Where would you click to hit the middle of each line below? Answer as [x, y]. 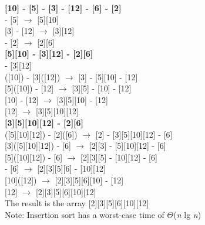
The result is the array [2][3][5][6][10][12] [77, 203]
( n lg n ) [187, 214]
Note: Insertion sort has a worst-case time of [85, 214]
